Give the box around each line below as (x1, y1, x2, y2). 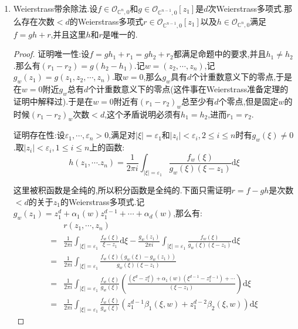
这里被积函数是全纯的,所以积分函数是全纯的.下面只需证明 (13, 184, 232, 196)
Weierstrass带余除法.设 (13, 2, 98, 14)
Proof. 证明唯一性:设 (13, 48, 90, 60)
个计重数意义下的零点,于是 (191, 70, 293, 83)
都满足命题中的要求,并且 (173, 48, 266, 60)
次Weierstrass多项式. (208, 2, 284, 14)
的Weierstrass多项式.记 (60, 195, 145, 207)
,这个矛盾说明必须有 (104, 108, 181, 120)
